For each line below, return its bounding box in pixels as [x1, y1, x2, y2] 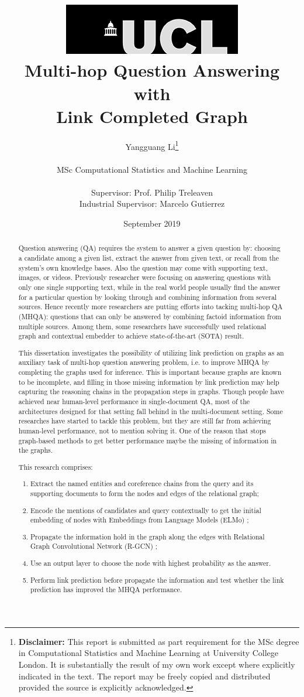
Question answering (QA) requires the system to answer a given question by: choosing [18, 243, 281, 253]
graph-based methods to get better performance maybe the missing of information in [18, 435, 277, 445]
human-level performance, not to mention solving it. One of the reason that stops [18, 426, 266, 435]
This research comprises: [18, 462, 93, 471]
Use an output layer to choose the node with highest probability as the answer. [30, 558, 271, 568]
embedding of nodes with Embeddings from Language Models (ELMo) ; [30, 515, 249, 525]
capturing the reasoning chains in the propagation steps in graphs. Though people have [18, 387, 284, 397]
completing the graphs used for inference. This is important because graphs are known [18, 367, 282, 377]
